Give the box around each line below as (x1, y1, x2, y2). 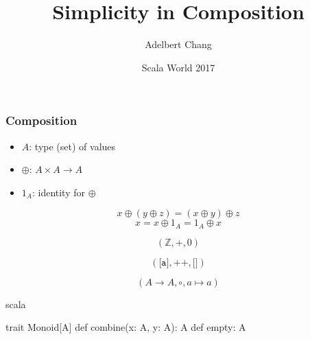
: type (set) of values (29, 139, 116, 153)
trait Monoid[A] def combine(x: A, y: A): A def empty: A (5, 320, 246, 334)
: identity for (32, 185, 85, 199)
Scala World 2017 (141, 60, 215, 74)
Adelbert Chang (145, 37, 212, 51)
